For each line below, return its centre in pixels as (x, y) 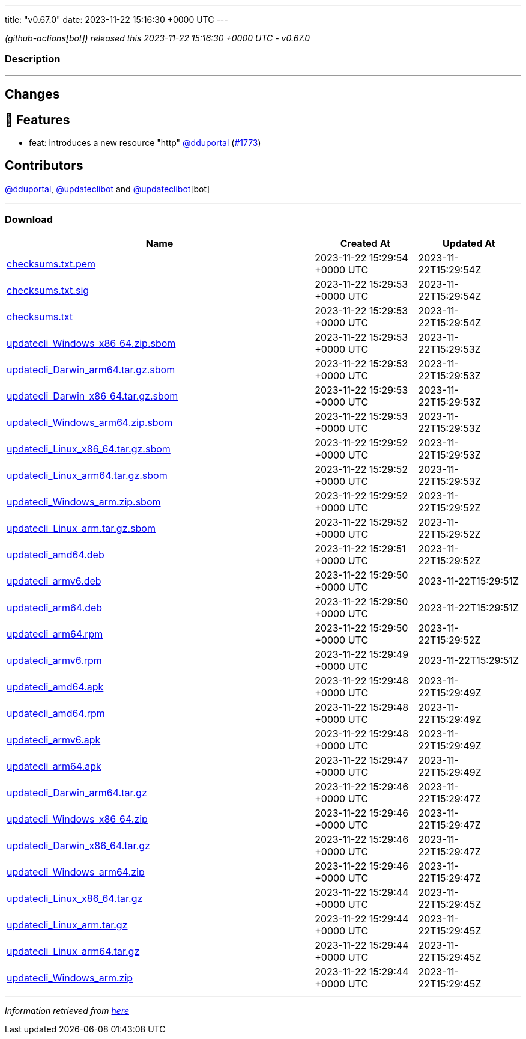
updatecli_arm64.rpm (55, 634)
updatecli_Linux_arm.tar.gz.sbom (81, 528)
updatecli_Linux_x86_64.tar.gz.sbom (89, 449)
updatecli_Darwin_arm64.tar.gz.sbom (91, 369)
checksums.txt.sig (48, 290)
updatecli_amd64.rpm (56, 713)
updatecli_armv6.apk (54, 739)
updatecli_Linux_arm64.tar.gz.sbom (87, 475)
